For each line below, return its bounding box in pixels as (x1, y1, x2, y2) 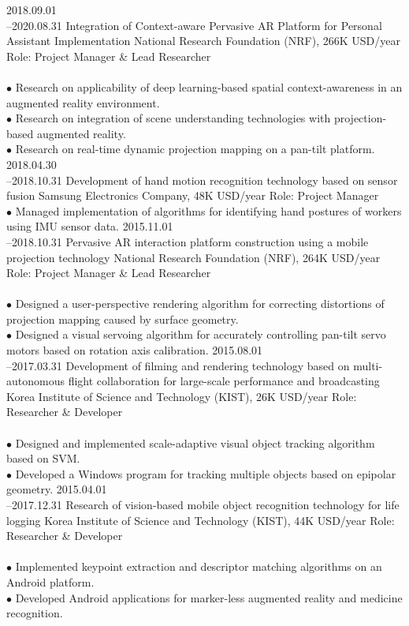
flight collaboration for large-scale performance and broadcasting (68, 373, 380, 389)
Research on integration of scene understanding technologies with (15, 110, 331, 126)
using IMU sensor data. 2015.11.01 (6, 218, 173, 234)
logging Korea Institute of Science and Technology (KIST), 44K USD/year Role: (6, 512, 395, 528)
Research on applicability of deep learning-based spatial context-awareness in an (15, 78, 403, 95)
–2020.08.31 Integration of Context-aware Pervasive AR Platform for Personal (6, 17, 382, 33)
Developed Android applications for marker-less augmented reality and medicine (15, 589, 403, 605)
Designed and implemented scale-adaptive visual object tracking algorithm (15, 434, 375, 451)
